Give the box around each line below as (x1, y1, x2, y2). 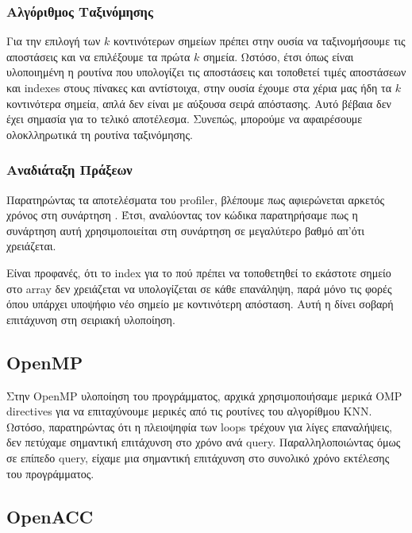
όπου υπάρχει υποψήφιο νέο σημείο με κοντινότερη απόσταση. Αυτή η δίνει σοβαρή (6, 295, 394, 312)
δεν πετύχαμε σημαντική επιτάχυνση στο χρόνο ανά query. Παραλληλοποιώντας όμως (6, 434, 401, 450)
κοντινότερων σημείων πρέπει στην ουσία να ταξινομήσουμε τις (113, 33, 406, 49)
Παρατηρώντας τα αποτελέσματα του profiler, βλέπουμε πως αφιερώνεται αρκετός (6, 191, 385, 207)
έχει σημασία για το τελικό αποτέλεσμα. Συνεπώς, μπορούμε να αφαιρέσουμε (6, 110, 363, 127)
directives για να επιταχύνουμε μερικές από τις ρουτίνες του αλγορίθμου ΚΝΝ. (6, 403, 372, 419)
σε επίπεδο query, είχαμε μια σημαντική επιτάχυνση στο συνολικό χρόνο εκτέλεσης (6, 449, 390, 465)
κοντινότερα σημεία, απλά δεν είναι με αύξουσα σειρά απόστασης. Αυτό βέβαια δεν (6, 95, 391, 111)
